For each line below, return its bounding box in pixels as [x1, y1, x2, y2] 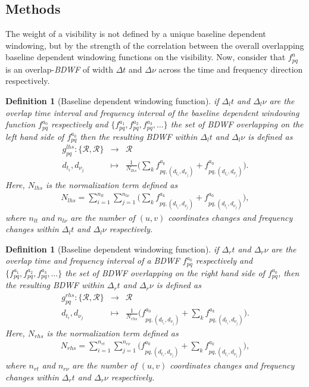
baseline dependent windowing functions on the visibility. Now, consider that [5, 51, 286, 63]
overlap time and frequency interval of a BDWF [5, 254, 180, 267]
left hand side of [5, 130, 64, 142]
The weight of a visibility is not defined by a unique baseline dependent [5, 27, 266, 40]
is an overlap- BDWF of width [5, 63, 113, 75]
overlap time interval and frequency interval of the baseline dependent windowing [5, 106, 299, 118]
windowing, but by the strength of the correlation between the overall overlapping [5, 39, 304, 51]
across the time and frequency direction [158, 63, 303, 75]
